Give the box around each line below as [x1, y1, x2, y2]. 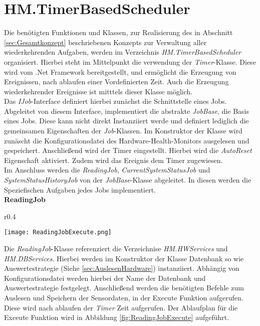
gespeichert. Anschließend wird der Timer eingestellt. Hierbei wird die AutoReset [4, 145, 252, 155]
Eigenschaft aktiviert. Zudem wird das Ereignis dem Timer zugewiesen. [4, 154, 223, 165]
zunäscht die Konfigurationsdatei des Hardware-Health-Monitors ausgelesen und [4, 135, 249, 145]
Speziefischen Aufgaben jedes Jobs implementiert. [4, 184, 156, 195]
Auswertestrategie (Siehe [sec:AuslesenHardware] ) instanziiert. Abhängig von [4, 263, 239, 273]
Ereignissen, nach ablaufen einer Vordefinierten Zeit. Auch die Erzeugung [4, 76, 229, 87]
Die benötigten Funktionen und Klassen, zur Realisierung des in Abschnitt [4, 27, 233, 38]
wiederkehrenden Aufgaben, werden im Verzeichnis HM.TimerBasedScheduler [4, 47, 241, 57]
